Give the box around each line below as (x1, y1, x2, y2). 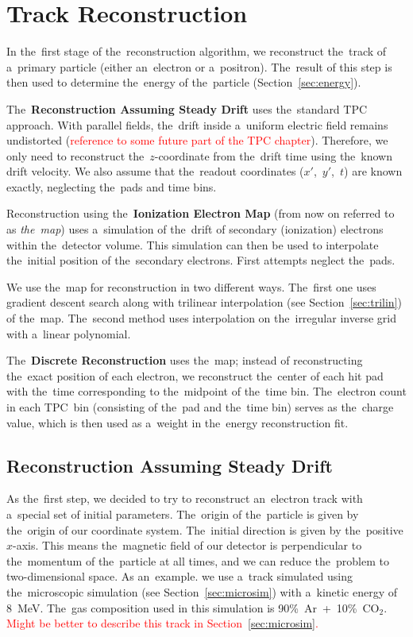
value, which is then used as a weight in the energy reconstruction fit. (6, 414, 349, 430)
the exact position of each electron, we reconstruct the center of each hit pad (6, 367, 384, 384)
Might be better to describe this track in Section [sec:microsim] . (6, 615, 318, 631)
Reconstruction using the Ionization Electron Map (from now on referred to (6, 205, 395, 222)
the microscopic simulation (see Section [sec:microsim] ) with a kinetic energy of (6, 583, 398, 600)
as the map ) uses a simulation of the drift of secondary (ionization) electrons (6, 221, 384, 237)
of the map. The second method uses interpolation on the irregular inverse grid (6, 310, 396, 326)
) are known (344, 163, 403, 180)
